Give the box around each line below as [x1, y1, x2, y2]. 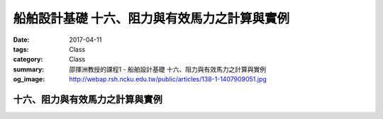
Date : [13, 35, 30, 44]
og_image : [13, 75, 45, 84]
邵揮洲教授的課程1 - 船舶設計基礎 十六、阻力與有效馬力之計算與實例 [69, 64, 266, 74]
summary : [13, 64, 45, 74]
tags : [13, 45, 29, 53]
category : [13, 55, 43, 64]
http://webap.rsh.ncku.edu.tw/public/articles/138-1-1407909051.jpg [69, 75, 267, 84]
